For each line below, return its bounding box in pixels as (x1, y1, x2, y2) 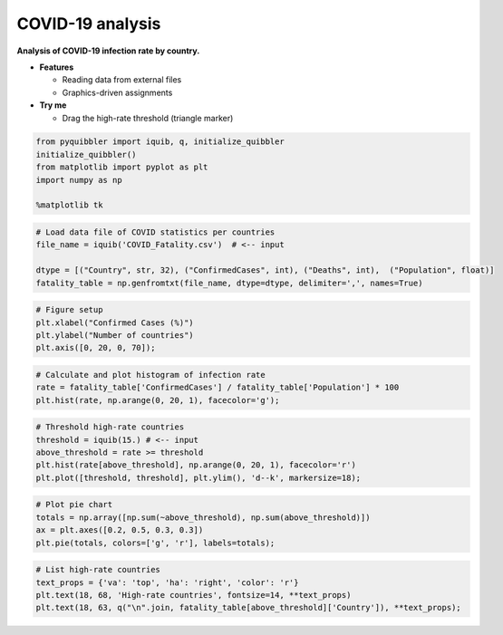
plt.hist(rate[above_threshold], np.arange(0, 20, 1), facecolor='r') (35, 460, 357, 470)
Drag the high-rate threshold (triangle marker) (62, 112, 234, 123)
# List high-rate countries (35, 564, 160, 575)
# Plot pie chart (35, 499, 113, 510)
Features (39, 62, 74, 72)
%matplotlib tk (35, 200, 103, 210)
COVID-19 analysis (16, 14, 161, 34)
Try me (39, 100, 67, 111)
